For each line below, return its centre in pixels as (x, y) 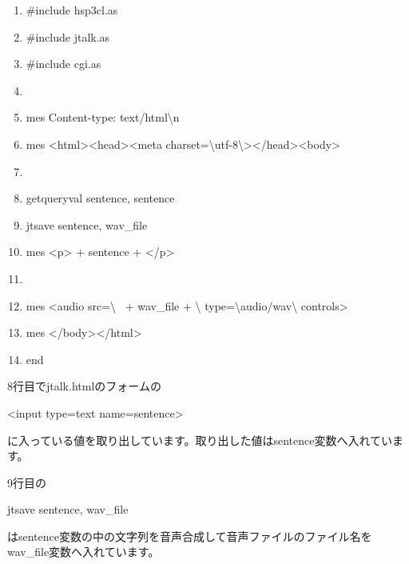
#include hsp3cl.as (72, 10)
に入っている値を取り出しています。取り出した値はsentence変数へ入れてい (200, 440)
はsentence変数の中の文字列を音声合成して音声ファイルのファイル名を (190, 536)
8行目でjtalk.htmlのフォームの (84, 386)
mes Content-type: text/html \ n (103, 117)
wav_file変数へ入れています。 (83, 552)
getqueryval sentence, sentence (100, 198)
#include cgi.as (64, 64)
